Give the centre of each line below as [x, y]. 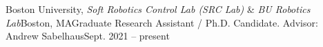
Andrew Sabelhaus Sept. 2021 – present [88, 36]
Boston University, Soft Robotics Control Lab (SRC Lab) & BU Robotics [158, 9]
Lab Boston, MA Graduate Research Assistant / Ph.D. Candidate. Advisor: [162, 22]
